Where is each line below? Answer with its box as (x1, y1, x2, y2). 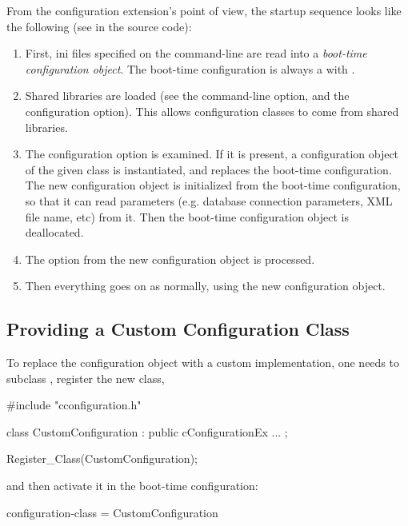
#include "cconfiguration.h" (6, 396, 142, 413)
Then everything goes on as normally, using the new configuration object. (25, 277, 386, 294)
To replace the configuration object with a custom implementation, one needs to (6, 354, 399, 371)
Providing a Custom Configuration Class (6, 317, 350, 341)
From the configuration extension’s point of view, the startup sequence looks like (6, 2, 402, 18)
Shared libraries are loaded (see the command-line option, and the (25, 87, 350, 104)
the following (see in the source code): (6, 18, 192, 34)
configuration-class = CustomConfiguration (6, 504, 218, 520)
